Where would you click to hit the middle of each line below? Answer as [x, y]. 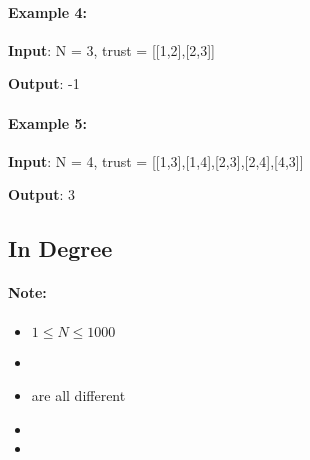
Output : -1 [44, 83]
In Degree [60, 248]
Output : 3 [42, 194]
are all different [78, 395]
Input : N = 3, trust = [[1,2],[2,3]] [111, 49]
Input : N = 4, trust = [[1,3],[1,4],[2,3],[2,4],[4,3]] [156, 160]
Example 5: [47, 122]
